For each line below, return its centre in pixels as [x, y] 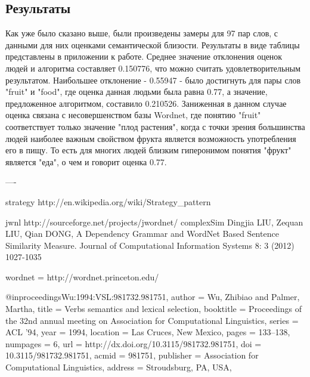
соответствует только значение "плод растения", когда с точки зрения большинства [155, 126]
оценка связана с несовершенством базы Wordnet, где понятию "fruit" [133, 115]
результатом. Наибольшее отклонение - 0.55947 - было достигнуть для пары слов [153, 80]
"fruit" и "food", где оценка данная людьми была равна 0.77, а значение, [137, 92]
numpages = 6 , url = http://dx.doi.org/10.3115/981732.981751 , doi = [134, 343]
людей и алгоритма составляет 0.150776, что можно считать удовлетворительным [153, 68]
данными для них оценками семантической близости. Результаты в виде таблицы [153, 44]
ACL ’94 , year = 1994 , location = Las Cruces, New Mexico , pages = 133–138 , [148, 332]
